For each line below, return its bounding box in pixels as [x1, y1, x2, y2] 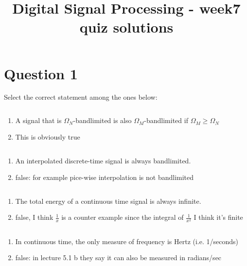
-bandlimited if [144, 115, 188, 125]
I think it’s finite [194, 212, 243, 222]
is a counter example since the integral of [61, 212, 184, 222]
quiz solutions [79, 17, 174, 37]
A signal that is [15, 115, 62, 125]
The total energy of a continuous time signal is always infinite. [15, 195, 201, 206]
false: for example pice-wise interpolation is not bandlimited [15, 172, 194, 182]
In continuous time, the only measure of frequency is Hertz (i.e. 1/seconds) [15, 236, 238, 246]
